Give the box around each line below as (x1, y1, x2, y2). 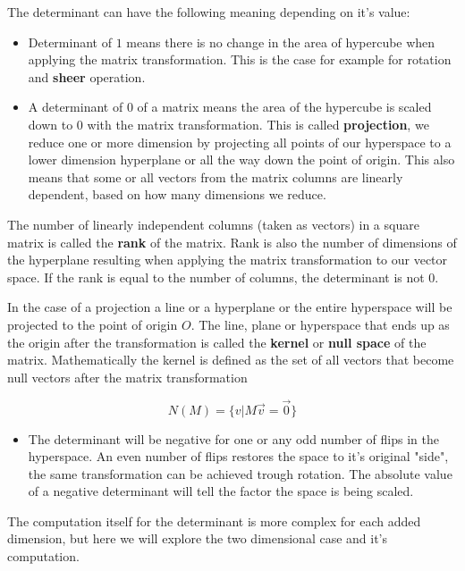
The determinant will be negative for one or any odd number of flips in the (28, 429, 439, 448)
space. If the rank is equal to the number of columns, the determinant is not (7, 267, 425, 286)
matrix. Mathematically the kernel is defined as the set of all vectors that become (7, 350, 454, 369)
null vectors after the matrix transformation (7, 367, 248, 386)
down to (28, 114, 73, 133)
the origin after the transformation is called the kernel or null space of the (7, 332, 427, 351)
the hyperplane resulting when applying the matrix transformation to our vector (7, 250, 448, 269)
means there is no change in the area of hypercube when (126, 32, 435, 51)
